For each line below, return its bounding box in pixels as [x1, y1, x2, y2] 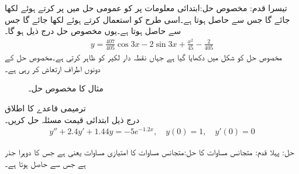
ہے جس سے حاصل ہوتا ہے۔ [5, 157, 86, 169]
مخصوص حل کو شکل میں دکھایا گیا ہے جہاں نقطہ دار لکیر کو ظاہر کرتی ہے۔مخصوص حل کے [5, 51, 283, 63]
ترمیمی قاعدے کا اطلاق [5, 101, 86, 114]
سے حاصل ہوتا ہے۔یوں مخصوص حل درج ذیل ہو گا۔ [5, 25, 181, 37]
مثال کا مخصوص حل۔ [28, 82, 104, 94]
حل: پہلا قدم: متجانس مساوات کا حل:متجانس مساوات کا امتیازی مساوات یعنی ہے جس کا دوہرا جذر [5, 146, 294, 158]
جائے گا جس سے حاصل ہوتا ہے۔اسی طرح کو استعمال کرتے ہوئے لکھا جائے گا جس [5, 13, 290, 25]
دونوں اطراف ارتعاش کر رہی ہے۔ [5, 62, 101, 74]
